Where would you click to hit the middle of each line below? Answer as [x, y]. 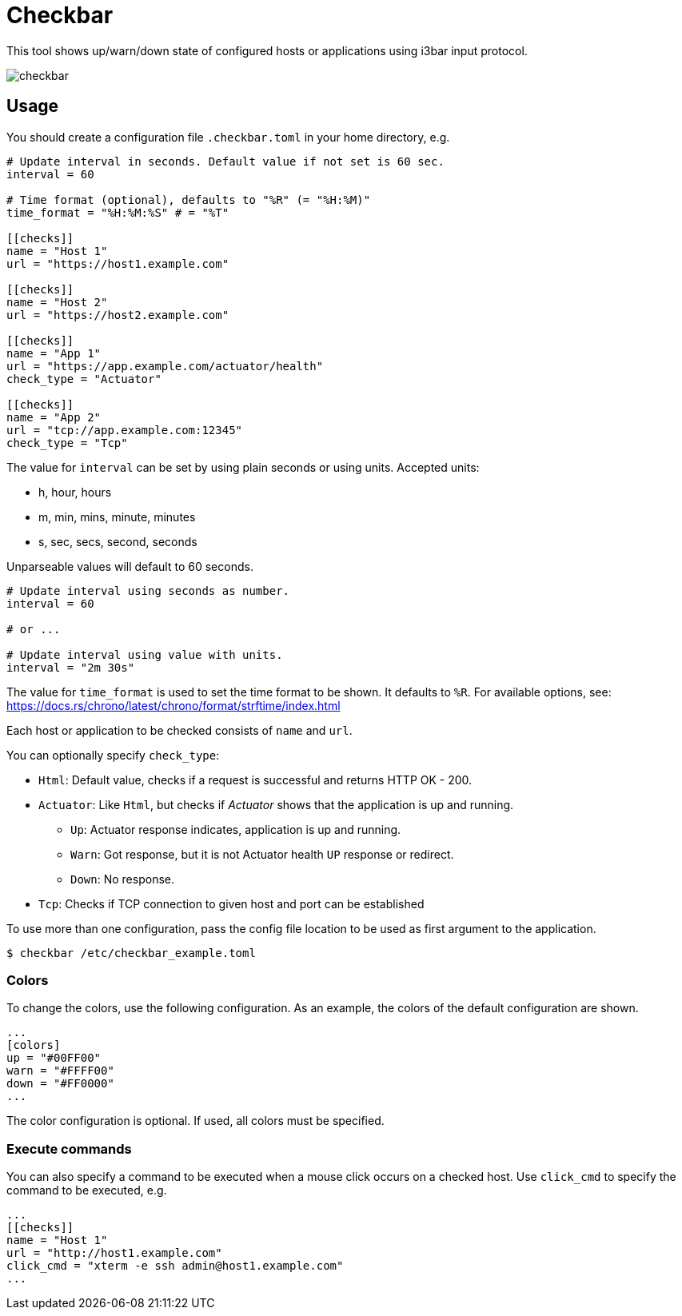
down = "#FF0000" [60, 1084]
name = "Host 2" [57, 302]
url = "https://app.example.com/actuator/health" [165, 366]
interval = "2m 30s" [71, 667]
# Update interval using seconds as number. [148, 590]
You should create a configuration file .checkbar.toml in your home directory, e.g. [228, 137]
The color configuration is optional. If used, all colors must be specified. [195, 1121]
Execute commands [69, 1149]
